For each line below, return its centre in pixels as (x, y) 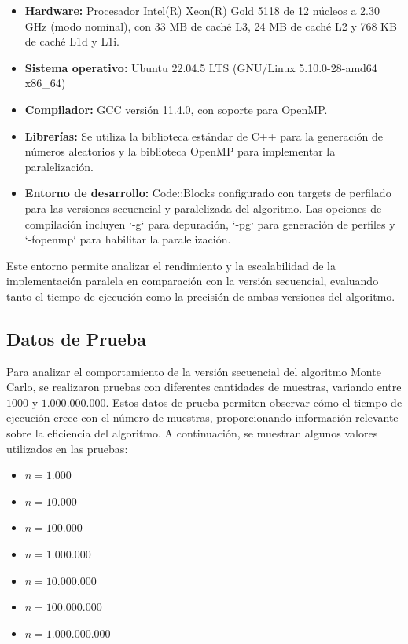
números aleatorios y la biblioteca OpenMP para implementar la (180, 151)
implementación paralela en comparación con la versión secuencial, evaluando (193, 281)
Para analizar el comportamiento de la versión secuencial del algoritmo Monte (194, 371)
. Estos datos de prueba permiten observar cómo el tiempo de (254, 402)
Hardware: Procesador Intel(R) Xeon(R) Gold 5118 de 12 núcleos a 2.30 (202, 10)
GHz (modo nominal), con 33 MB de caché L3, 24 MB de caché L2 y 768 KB (211, 26)
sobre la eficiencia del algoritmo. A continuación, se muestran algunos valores (192, 433)
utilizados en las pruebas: (67, 448)
